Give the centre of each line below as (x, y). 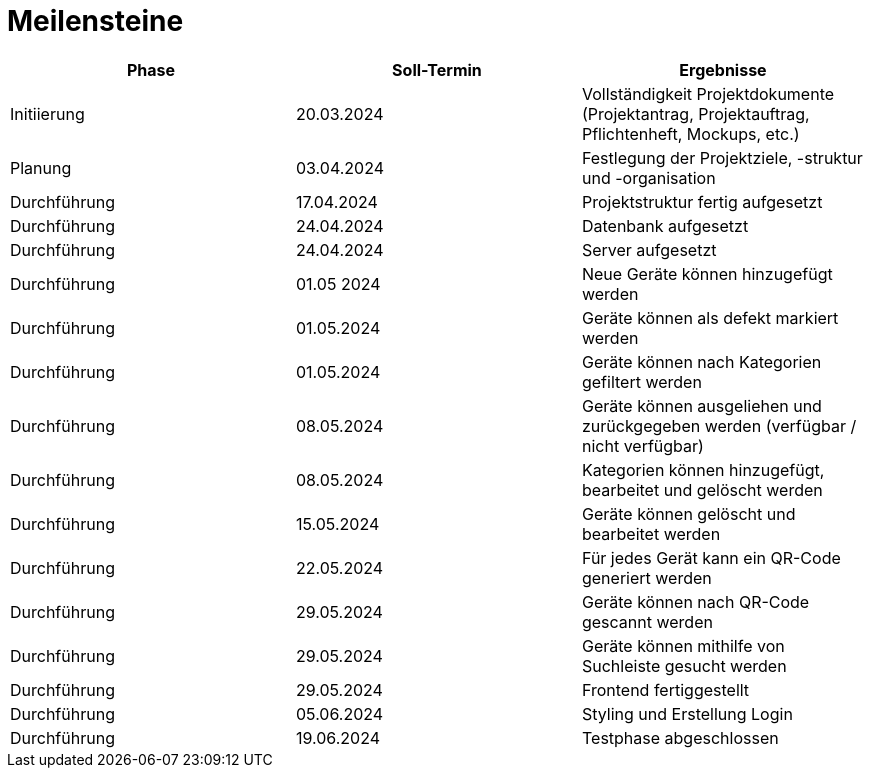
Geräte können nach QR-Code (695, 601)
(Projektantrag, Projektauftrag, (695, 113)
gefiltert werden (641, 381)
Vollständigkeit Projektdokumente (708, 93)
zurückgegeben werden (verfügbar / (719, 425)
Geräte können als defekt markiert (710, 317)
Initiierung (47, 113)
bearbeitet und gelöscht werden (702, 489)
